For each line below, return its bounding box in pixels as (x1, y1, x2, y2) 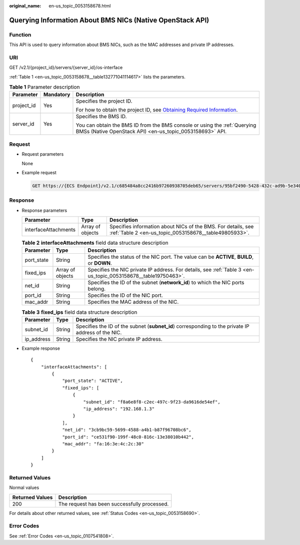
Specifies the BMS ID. (75, 113, 127, 120)
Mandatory (43, 91, 70, 98)
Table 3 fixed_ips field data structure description (21, 308, 137, 315)
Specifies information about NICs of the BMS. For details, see (109, 223, 254, 230)
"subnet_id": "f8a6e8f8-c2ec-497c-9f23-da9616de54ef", (83, 399, 220, 405)
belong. (87, 285, 106, 292)
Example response (21, 345, 60, 351)
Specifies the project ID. (75, 98, 132, 105)
